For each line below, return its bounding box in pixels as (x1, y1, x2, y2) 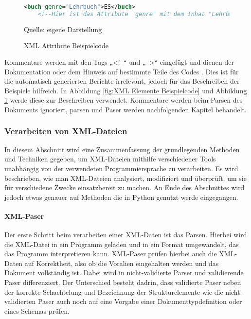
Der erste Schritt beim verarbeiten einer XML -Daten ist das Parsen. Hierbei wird (4, 230, 247, 240)
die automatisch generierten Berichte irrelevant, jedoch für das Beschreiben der (4, 76, 240, 86)
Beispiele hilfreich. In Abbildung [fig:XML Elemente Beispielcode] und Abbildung (4, 85, 247, 95)
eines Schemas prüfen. (4, 305, 70, 316)
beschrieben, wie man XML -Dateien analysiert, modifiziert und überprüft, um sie (4, 173, 247, 183)
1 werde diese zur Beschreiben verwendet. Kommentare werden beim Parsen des (4, 95, 243, 105)
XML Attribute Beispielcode (24, 40, 108, 51)
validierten (4, 296, 36, 306)
